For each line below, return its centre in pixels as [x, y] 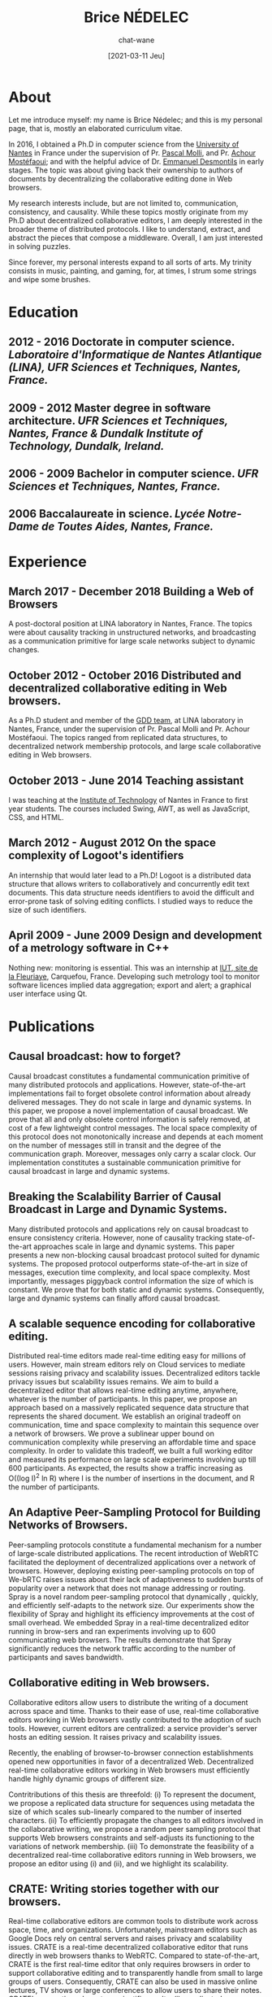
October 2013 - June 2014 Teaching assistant [126, 780]
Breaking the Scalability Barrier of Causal [115, 1197]
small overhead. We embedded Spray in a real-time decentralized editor [129, 1622]
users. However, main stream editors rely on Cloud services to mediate [127, 1365]
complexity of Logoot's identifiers [96, 855]
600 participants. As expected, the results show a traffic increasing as [126, 1468]
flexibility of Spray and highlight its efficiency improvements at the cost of [132, 1614]
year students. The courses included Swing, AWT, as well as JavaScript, [129, 809]
